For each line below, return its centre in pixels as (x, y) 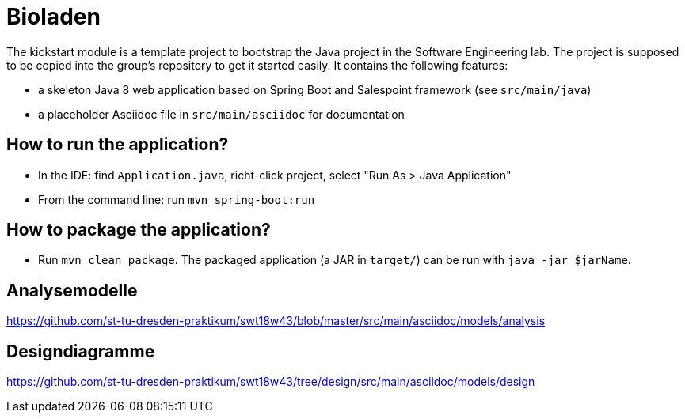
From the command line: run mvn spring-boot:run (177, 199)
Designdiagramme (81, 351)
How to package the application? (139, 230)
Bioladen (53, 17)
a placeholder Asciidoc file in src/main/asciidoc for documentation (221, 114)
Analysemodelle (72, 290)
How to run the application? (118, 145)
